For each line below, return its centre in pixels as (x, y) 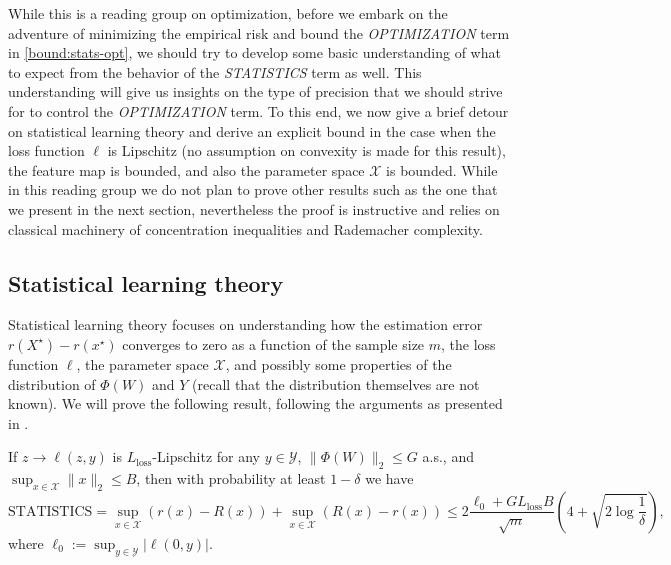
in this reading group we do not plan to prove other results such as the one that (253, 189)
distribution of (52, 383)
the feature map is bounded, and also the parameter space (186, 169)
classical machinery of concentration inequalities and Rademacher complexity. (245, 228)
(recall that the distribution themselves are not (336, 383)
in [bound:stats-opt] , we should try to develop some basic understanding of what (254, 52)
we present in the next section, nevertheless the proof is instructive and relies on (254, 208)
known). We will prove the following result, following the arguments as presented (255, 403)
